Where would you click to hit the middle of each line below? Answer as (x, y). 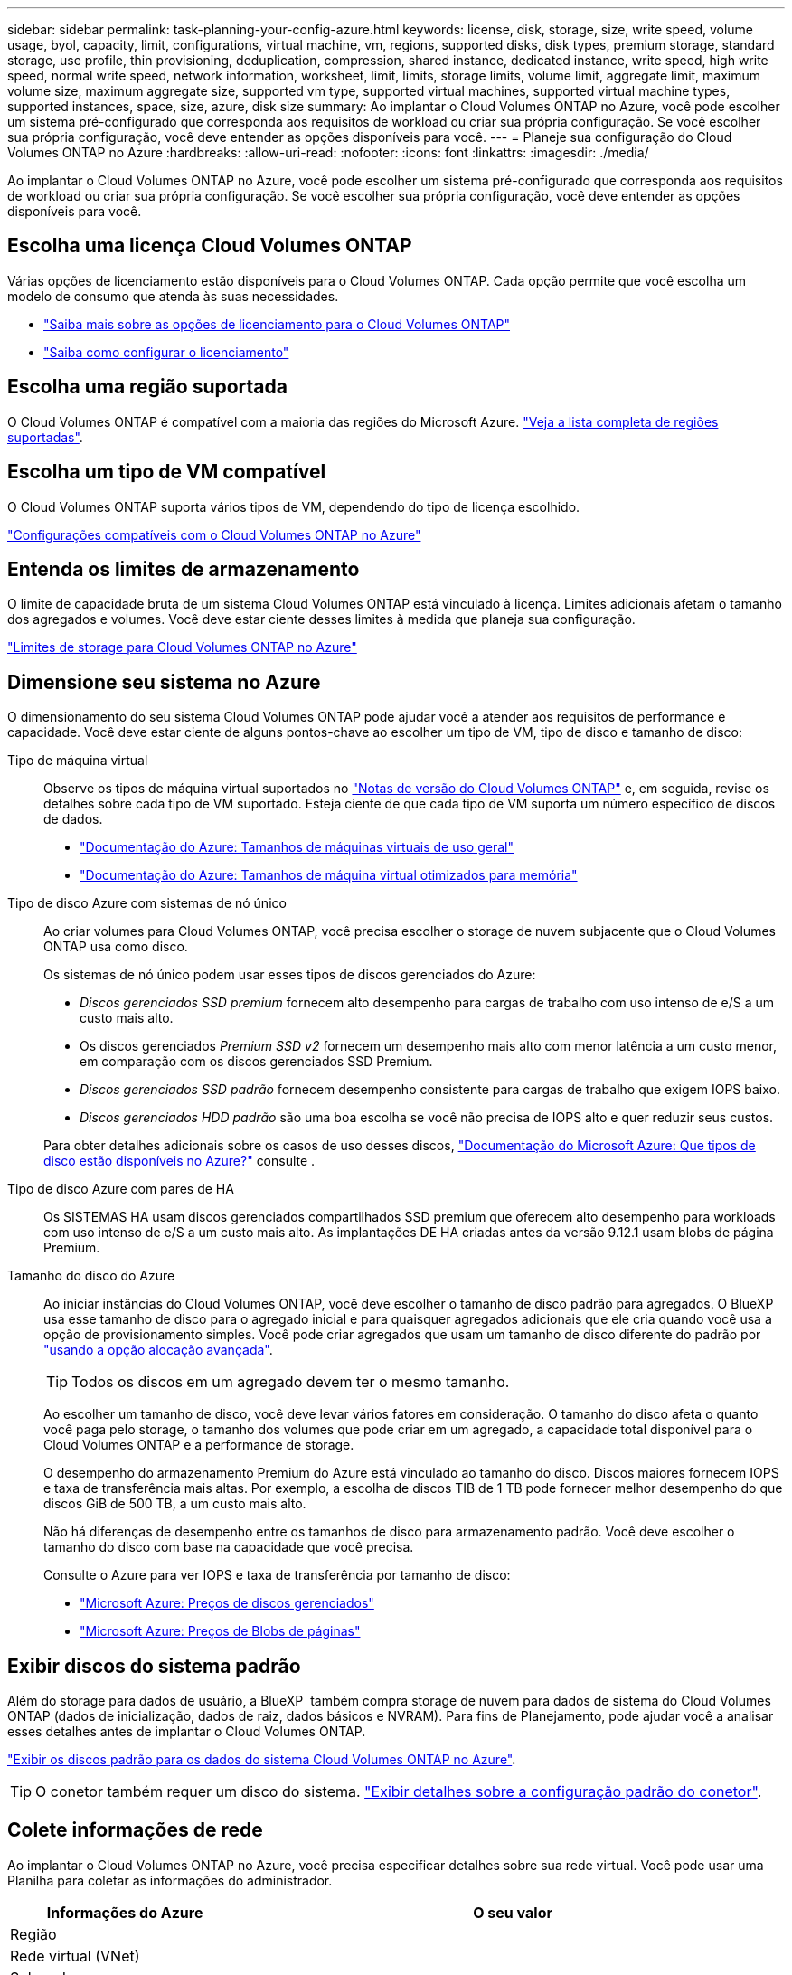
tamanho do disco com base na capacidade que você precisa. (229, 1547)
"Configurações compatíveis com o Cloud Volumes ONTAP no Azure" (214, 534)
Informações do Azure (125, 1912)
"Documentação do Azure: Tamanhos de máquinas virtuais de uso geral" (297, 847)
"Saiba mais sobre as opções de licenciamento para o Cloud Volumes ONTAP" (277, 324)
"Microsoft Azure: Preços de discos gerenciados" (227, 1603)
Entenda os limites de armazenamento (184, 569)
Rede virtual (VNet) (75, 1956)
